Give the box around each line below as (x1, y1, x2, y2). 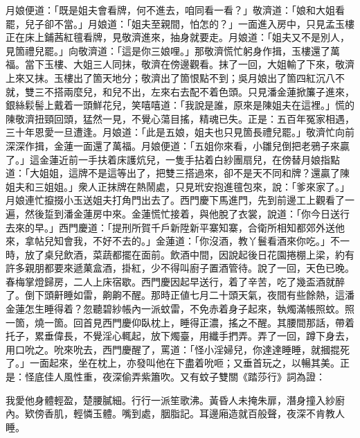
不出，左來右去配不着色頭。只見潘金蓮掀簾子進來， (121, 84, 354, 98)
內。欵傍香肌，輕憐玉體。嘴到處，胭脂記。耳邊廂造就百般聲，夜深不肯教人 (6, 406, 345, 421)
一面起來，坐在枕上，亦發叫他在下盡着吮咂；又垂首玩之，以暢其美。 (29, 356, 340, 370)
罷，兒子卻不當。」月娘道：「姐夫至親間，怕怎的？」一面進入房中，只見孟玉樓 (6, 16, 354, 30)
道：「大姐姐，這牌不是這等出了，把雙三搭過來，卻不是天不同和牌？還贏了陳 (6, 166, 350, 180)
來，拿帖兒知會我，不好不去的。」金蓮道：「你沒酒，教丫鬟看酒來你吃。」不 (6, 234, 340, 248)
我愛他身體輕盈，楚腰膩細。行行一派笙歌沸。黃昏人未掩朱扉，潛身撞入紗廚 (6, 392, 345, 407)
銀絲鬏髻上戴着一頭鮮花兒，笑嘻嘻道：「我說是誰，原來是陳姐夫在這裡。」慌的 (6, 98, 354, 112)
